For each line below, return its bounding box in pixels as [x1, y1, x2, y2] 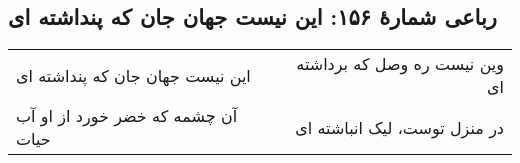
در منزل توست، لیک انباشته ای [295, 115, 504, 139]
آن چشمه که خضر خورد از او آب [16, 104, 238, 128]
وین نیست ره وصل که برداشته [296, 52, 504, 76]
